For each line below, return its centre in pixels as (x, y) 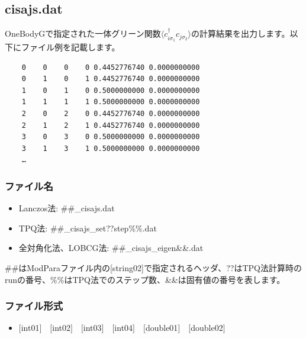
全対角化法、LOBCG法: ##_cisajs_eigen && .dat (111, 248)
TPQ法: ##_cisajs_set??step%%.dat (88, 228)
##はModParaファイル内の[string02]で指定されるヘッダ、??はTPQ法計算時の (153, 267)
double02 (207, 328)
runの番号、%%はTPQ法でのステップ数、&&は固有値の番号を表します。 (145, 279)
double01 (162, 328)
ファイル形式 (34, 306)
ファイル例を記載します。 (70, 47)
